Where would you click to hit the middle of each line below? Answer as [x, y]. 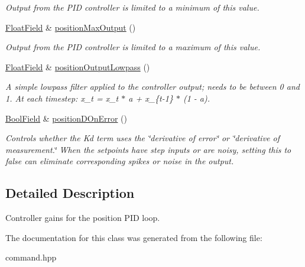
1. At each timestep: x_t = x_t [62, 98]
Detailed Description [70, 193]
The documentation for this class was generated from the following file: [134, 237]
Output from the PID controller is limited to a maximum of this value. [133, 47]
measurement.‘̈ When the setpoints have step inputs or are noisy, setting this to [148, 149]
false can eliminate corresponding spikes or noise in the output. [120, 161]
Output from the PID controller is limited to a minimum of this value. [132, 7]
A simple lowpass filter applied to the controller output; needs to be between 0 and [152, 87]
